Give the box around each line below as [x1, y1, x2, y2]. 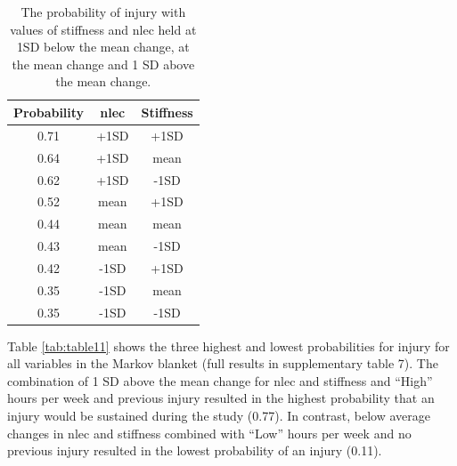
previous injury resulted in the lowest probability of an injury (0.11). [7, 441, 382, 460]
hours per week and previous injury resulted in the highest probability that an [7, 389, 435, 407]
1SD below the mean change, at [16, 37, 190, 56]
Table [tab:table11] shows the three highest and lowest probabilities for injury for [7, 336, 450, 355]
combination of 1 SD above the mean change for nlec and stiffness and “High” [7, 371, 433, 390]
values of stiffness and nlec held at [10, 20, 197, 38]
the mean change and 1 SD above [12, 54, 195, 73]
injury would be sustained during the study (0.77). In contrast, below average [7, 406, 430, 425]
